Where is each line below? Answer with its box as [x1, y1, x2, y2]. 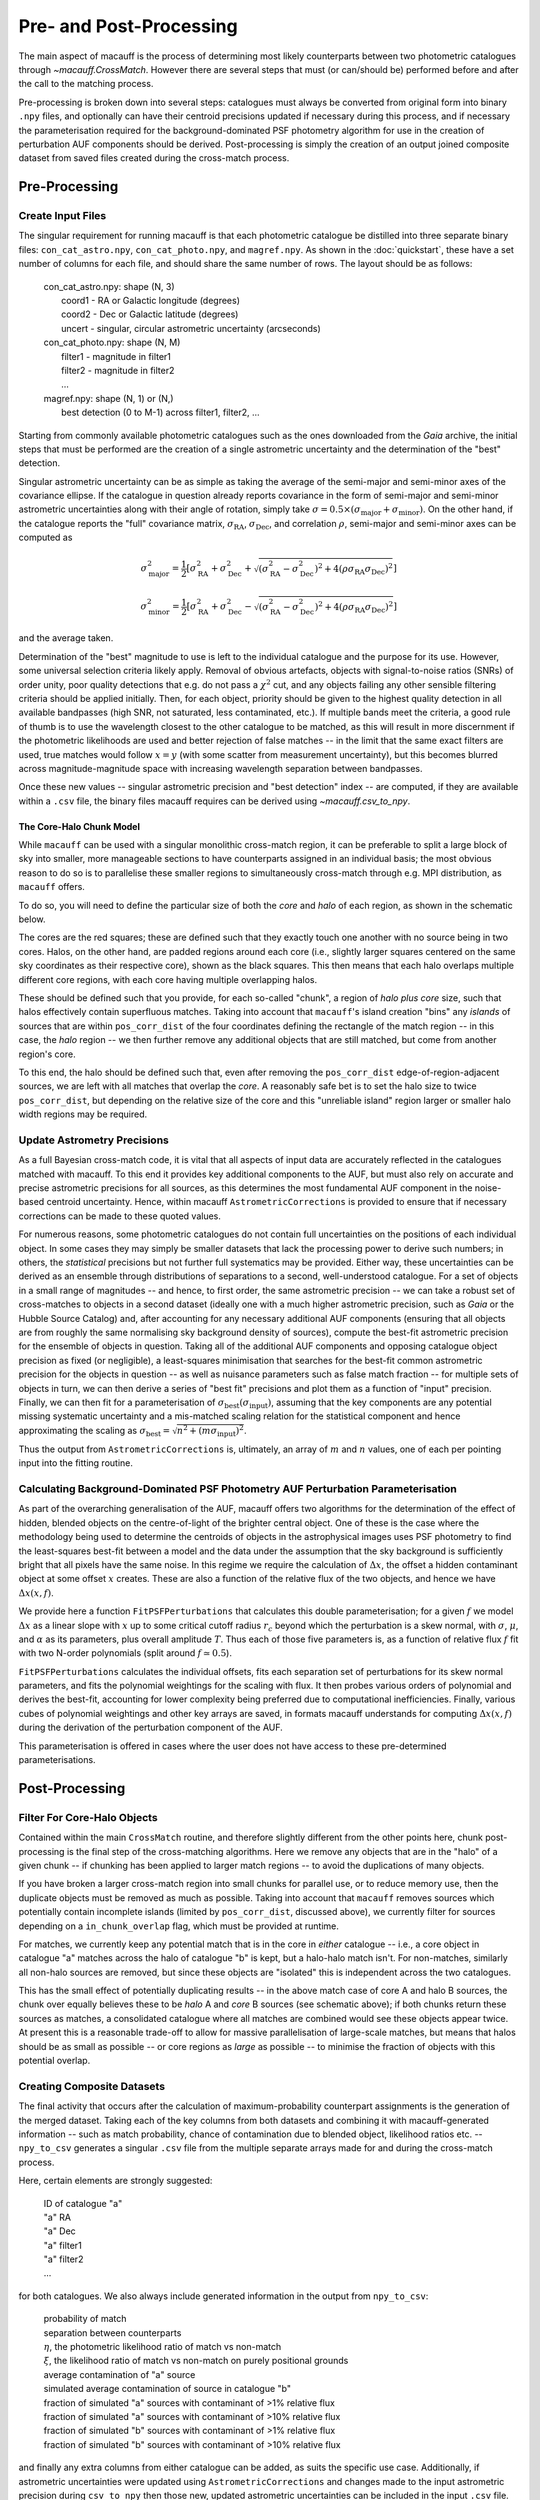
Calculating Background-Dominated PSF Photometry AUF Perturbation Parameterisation [18, 1482, 457, 1496]
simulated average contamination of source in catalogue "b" [43, 2383, 292, 2395]
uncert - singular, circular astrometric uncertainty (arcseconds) [61, 322, 322, 334]
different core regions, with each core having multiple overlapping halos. [18, 973, 318, 985]
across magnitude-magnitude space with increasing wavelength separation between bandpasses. [18, 762, 423, 774]
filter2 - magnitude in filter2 [61, 364, 175, 376]
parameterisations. [18, 1754, 96, 1766]
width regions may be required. [18, 1108, 148, 1120]
